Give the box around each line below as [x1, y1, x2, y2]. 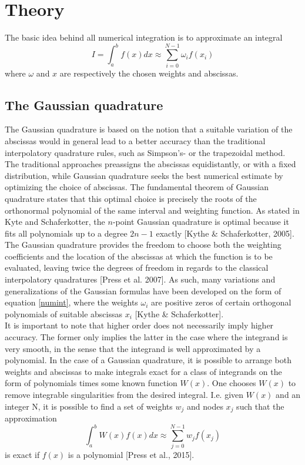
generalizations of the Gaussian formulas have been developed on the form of [5, 284, 281, 297]
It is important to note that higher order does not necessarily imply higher [5, 319, 274, 331]
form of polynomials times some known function [5, 377, 177, 389]
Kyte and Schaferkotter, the [5, 215, 105, 228]
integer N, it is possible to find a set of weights [5, 400, 173, 412]
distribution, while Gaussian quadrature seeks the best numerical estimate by [5, 169, 283, 181]
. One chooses [207, 377, 256, 389]
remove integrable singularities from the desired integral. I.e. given [5, 388, 244, 400]
